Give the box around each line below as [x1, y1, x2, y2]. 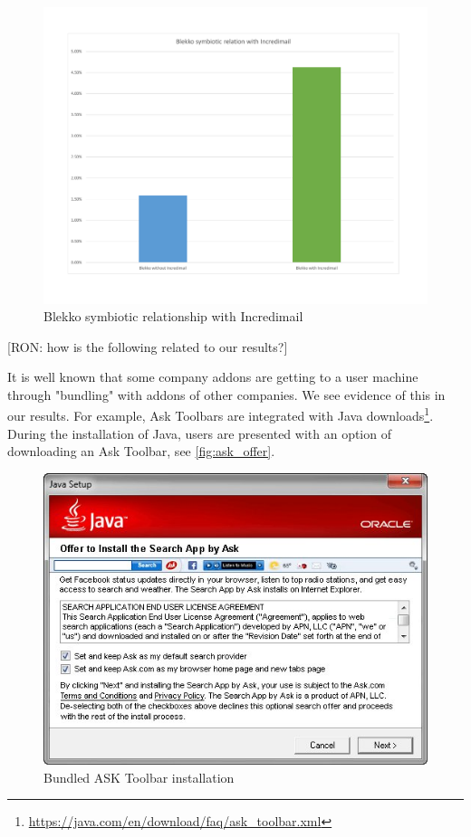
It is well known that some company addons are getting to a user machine [7, 367, 418, 386]
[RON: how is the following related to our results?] [7, 337, 288, 356]
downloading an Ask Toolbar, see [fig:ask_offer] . [7, 442, 275, 461]
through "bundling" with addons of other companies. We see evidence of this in [7, 385, 446, 404]
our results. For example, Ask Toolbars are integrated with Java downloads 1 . [7, 404, 434, 425]
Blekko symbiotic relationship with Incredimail [43, 307, 303, 326]
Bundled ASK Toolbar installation [43, 767, 235, 786]
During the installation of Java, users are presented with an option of [7, 423, 391, 442]
